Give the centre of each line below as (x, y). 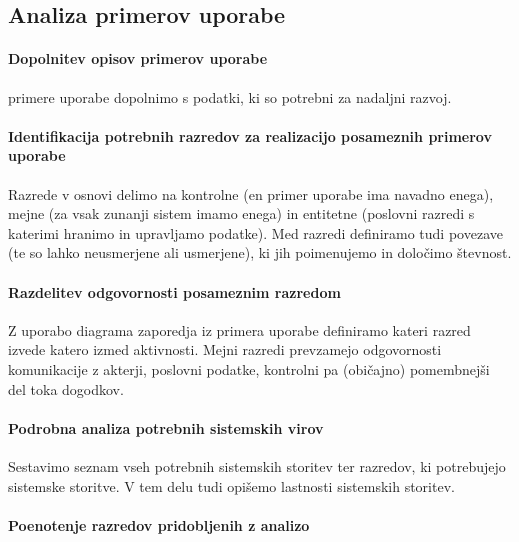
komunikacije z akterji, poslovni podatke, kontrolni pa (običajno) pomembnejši (249, 368)
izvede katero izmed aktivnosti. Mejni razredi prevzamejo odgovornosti (225, 349)
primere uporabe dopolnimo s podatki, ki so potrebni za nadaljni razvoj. (230, 96)
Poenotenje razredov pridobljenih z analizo (159, 524)
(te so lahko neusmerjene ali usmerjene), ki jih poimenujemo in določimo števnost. (260, 252)
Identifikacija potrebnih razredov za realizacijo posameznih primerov (250, 135)
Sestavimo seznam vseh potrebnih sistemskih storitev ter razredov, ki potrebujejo (257, 465)
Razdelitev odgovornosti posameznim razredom (174, 291)
